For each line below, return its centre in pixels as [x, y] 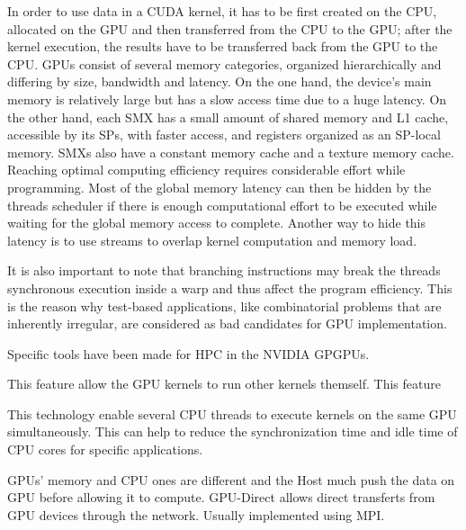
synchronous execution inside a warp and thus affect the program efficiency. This [230, 287]
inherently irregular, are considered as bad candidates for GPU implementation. [227, 323]
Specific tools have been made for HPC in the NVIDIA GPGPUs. [188, 353]
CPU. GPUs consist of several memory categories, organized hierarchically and [224, 63]
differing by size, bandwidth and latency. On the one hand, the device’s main [220, 81]
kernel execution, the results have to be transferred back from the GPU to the [223, 46]
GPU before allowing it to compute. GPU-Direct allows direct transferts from [221, 497]
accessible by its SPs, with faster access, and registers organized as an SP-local [224, 135]
